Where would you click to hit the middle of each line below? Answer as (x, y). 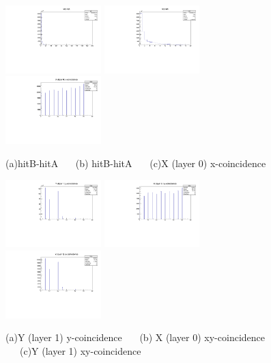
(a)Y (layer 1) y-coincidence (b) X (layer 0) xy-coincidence (135, 337)
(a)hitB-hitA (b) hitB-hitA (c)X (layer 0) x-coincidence (136, 163)
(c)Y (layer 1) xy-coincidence (80, 351)
